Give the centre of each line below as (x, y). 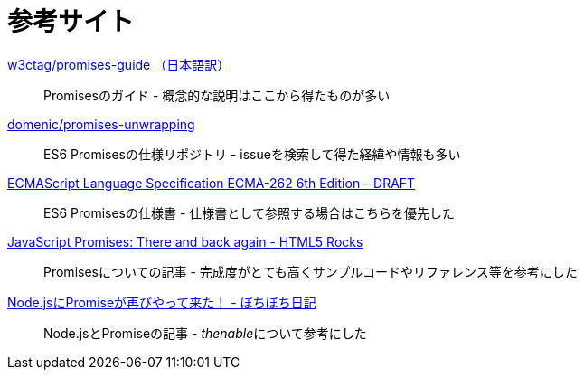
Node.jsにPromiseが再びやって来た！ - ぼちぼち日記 (162, 302)
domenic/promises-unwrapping (101, 124)
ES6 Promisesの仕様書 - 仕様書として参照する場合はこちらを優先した (249, 212)
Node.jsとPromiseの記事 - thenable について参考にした (205, 333)
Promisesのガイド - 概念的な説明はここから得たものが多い (217, 95)
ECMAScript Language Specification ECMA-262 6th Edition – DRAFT (212, 183)
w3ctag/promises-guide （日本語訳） (119, 64)
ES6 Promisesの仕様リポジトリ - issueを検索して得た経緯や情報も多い (252, 154)
